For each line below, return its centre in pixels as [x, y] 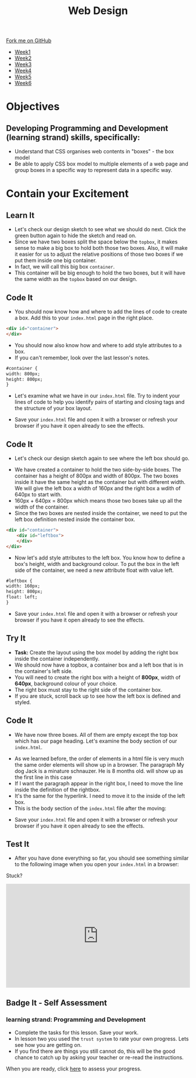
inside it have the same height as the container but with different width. [100, 482]
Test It [18, 844]
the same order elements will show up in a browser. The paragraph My [99, 764]
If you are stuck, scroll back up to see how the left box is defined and [97, 696]
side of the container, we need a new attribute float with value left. [94, 570]
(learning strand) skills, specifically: [73, 137]
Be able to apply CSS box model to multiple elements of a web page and [101, 164]
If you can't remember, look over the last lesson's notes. [82, 358]
